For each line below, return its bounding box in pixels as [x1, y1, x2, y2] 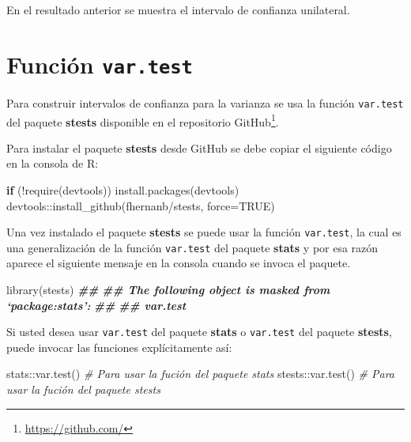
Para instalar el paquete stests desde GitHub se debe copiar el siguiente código [6, 139, 392, 156]
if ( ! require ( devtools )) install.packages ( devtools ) [6, 181, 239, 198]
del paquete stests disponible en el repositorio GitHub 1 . [6, 111, 279, 130]
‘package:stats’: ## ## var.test [6, 297, 187, 313]
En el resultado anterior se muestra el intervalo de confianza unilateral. [6, 2, 350, 17]
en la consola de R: [6, 155, 99, 172]
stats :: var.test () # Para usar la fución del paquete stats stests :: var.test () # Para [6, 365, 395, 382]
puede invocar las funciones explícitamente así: [6, 338, 232, 355]
